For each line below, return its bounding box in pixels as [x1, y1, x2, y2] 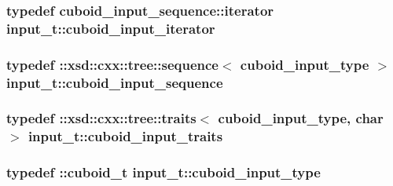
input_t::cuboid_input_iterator [6, 18, 215, 38]
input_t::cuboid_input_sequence [6, 72, 223, 92]
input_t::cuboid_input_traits [28, 126, 223, 146]
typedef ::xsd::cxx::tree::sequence [6, 54, 219, 74]
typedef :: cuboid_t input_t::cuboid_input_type [6, 162, 321, 182]
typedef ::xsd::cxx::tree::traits [6, 108, 196, 128]
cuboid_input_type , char [218, 108, 384, 128]
